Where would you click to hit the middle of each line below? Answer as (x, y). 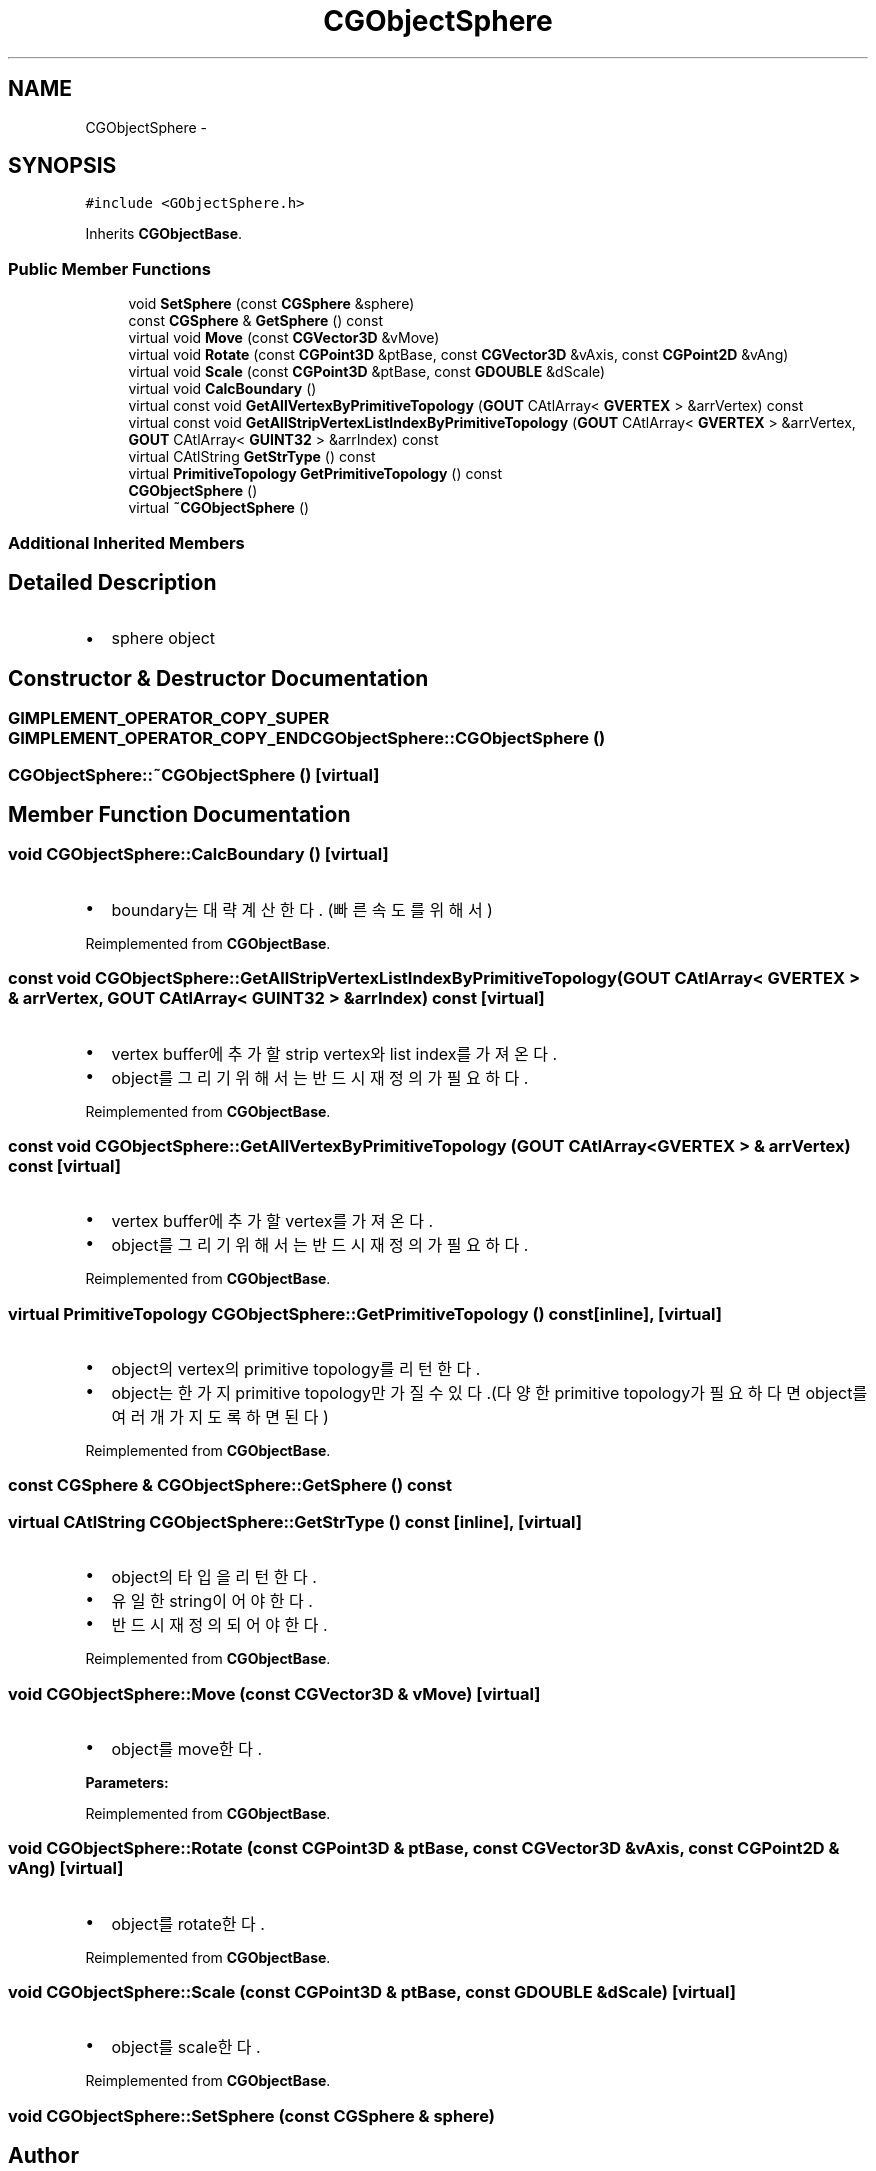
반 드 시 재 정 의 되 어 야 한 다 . (219, 1625)
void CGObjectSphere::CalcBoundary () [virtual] (198, 854)
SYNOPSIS (62, 166)
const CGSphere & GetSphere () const (255, 321)
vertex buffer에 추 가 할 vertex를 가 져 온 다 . (272, 1221)
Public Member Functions (109, 268)
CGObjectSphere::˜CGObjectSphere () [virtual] (194, 774)
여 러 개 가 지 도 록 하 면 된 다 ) (220, 1417)
